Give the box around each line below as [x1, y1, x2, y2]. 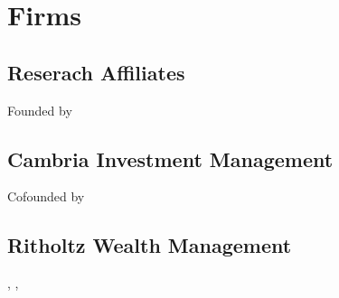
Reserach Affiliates [7, 58, 185, 86]
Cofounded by [7, 187, 85, 206]
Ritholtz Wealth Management [7, 231, 292, 259]
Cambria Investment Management [7, 144, 334, 172]
